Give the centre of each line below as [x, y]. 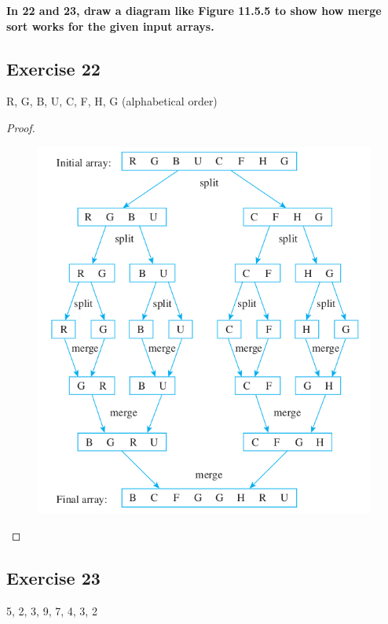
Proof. [21, 127]
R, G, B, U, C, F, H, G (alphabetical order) [112, 101]
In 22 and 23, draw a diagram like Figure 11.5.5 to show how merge [194, 10]
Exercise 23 [53, 577]
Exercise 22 [53, 68]
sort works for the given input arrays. [110, 26]
